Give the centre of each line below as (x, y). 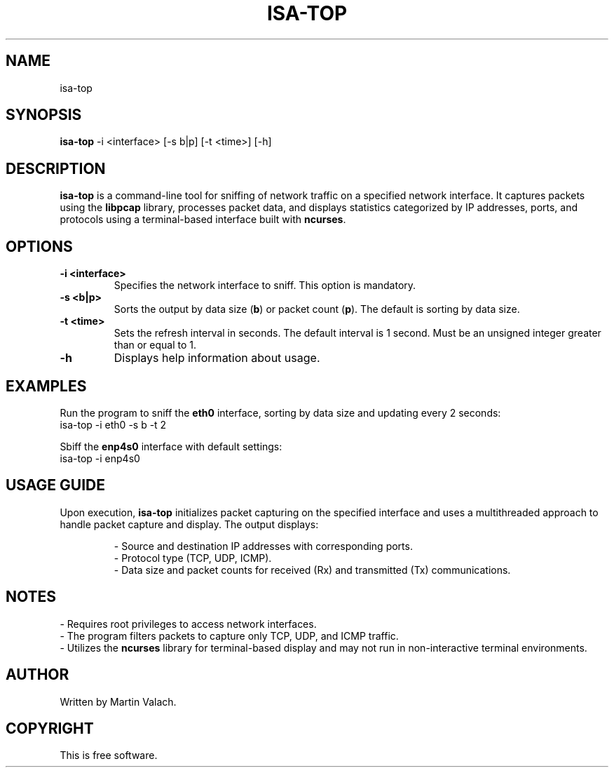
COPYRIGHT (50, 728)
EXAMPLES (46, 386)
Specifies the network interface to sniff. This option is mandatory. (265, 285)
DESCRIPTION (56, 168)
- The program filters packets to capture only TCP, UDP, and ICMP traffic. (229, 636)
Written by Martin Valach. (118, 701)
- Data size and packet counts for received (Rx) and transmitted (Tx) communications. (312, 570)
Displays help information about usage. (217, 358)
